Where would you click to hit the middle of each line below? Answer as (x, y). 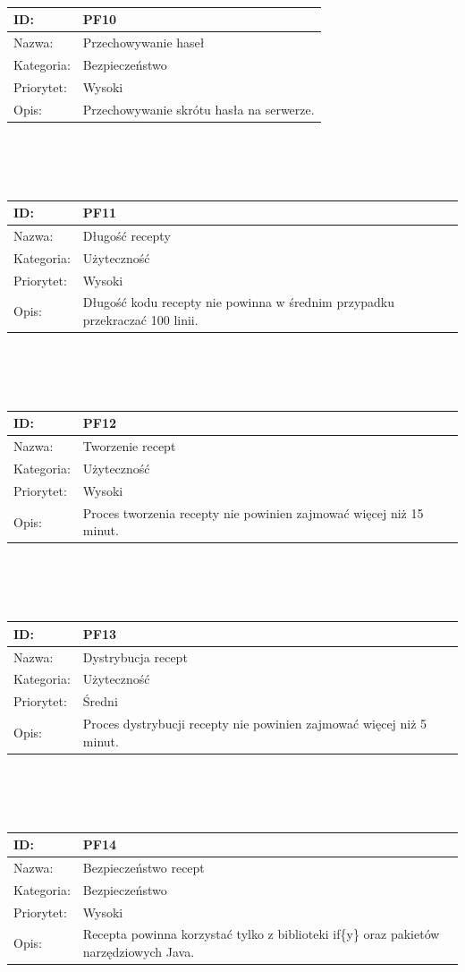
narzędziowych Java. (139, 952)
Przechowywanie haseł (144, 43)
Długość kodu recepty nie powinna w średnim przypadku (239, 302)
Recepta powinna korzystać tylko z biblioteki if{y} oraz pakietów (261, 934)
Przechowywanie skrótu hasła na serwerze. (199, 109)
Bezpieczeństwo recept (144, 867)
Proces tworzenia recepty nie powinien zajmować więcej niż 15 (253, 512)
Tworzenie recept (129, 446)
